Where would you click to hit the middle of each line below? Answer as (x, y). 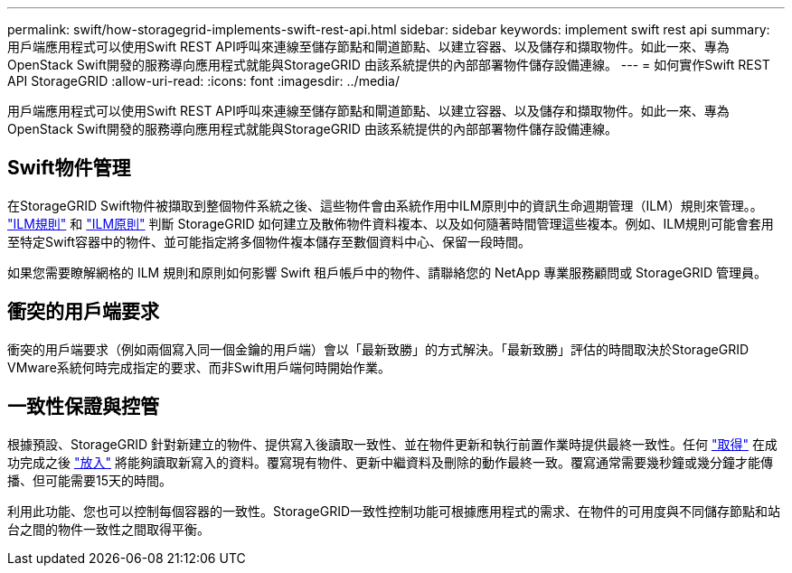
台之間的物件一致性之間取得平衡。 (108, 529)
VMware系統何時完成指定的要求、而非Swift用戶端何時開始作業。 (199, 367)
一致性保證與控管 (83, 407)
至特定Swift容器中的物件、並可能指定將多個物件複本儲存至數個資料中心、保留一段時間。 (269, 241)
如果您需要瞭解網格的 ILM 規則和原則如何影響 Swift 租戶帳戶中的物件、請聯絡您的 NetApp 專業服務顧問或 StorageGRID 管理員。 (387, 272)
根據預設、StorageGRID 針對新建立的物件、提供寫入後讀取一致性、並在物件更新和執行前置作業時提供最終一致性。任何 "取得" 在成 (392, 444)
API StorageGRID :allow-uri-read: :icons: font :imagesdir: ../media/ (203, 81)
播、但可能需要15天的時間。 (90, 480)
